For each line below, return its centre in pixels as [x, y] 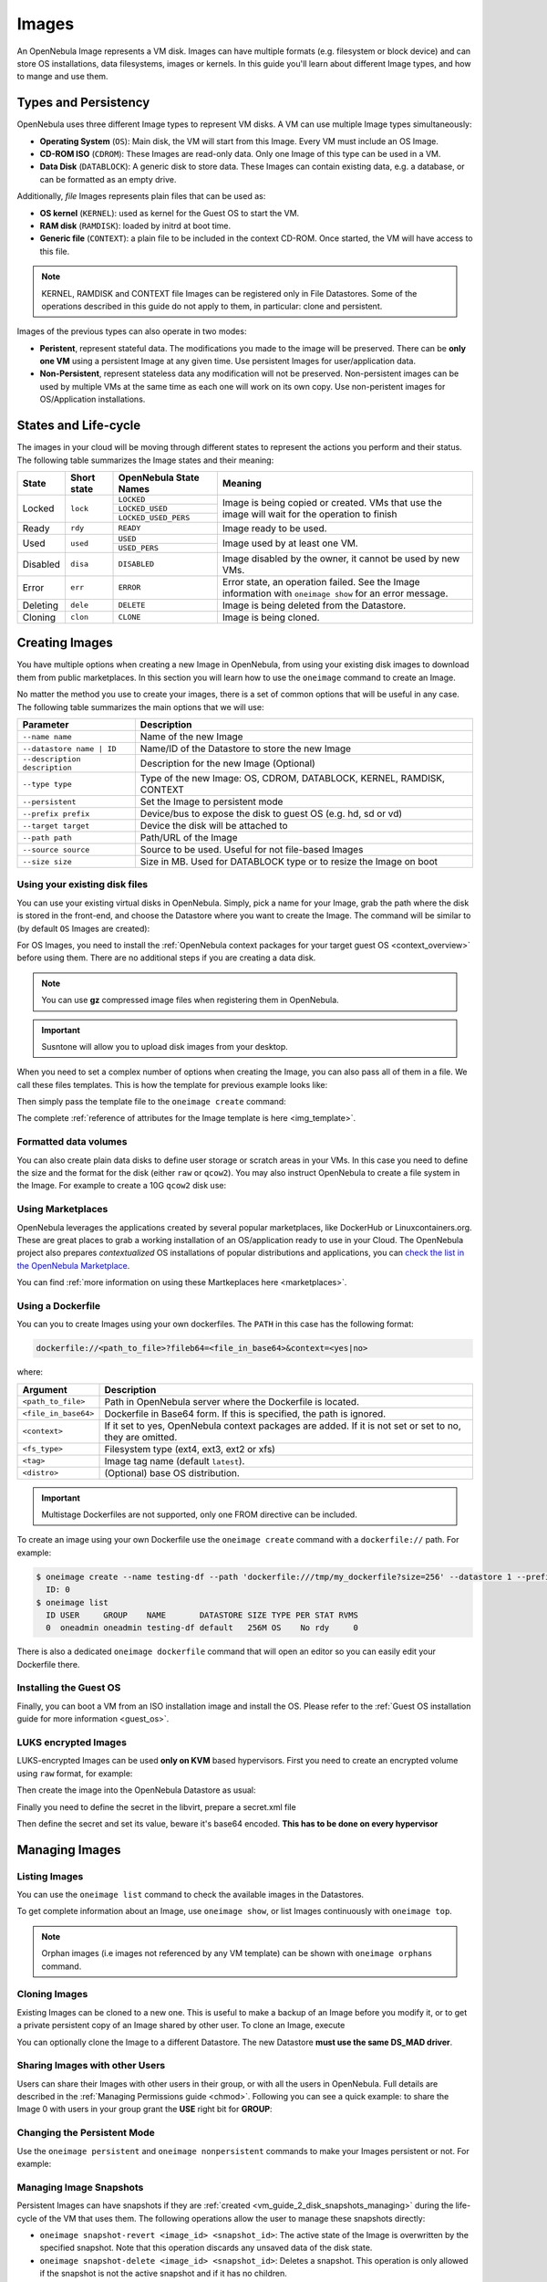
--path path [47, 837]
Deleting [41, 605]
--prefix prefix [56, 814]
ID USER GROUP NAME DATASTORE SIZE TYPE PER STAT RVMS [202, 1615]
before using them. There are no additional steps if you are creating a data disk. [166, 958]
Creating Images [65, 643]
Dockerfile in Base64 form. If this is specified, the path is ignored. [245, 1413]
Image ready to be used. [274, 528]
